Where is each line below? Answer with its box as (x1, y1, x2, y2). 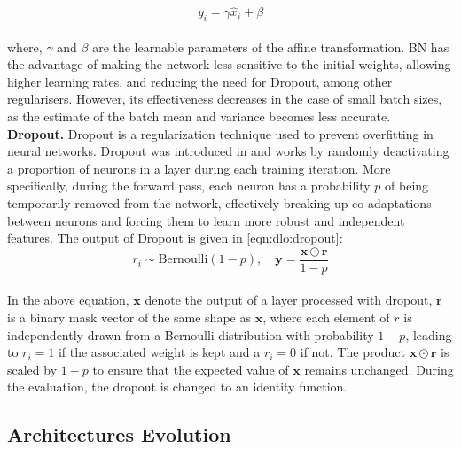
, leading (405, 325, 452, 344)
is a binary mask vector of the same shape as (7, 307, 251, 326)
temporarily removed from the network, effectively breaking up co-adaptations (7, 193, 432, 212)
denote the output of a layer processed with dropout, (145, 290, 433, 309)
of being (385, 176, 429, 195)
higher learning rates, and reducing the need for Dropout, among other (7, 72, 393, 90)
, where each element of (262, 307, 390, 326)
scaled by (7, 360, 58, 378)
